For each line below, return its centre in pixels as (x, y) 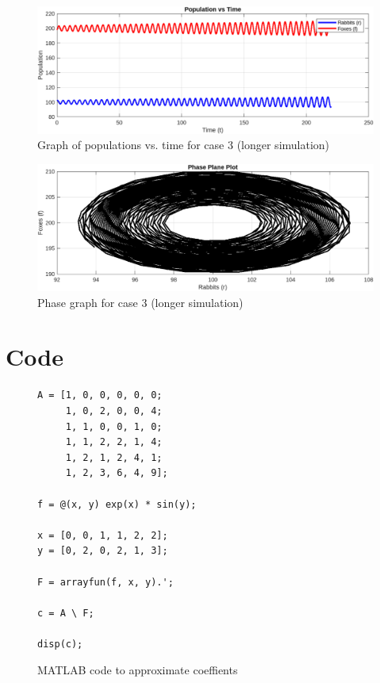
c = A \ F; (66, 613)
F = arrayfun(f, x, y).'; (106, 582)
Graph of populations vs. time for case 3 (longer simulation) (184, 145)
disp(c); (60, 644)
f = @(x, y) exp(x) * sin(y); (117, 504)
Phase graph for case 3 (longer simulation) (140, 302)
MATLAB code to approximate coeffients (138, 670)
